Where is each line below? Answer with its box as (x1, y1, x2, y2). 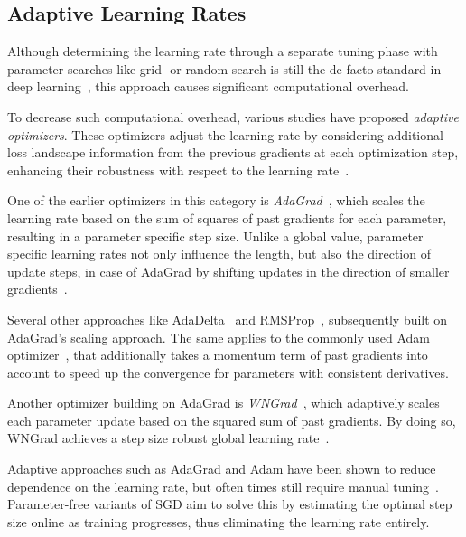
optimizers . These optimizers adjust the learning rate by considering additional (7, 125, 443, 144)
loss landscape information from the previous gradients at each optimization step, (7, 143, 459, 162)
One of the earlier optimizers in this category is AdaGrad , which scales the (7, 191, 425, 210)
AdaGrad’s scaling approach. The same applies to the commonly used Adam (7, 327, 430, 346)
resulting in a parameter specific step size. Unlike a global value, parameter (7, 226, 424, 245)
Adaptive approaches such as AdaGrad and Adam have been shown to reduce (7, 459, 436, 478)
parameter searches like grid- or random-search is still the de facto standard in (7, 59, 442, 78)
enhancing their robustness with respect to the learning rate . (7, 160, 349, 179)
